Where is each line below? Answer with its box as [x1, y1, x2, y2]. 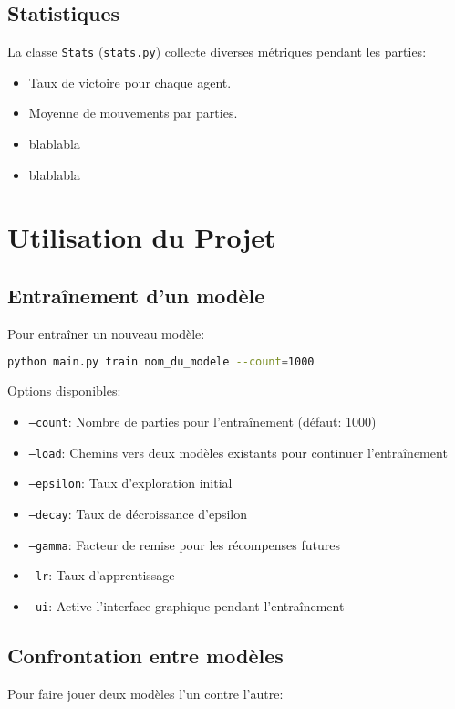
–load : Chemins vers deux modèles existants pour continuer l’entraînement [28, 442, 448, 461]
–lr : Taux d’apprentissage [28, 566, 175, 585]
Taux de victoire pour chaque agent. [28, 72, 232, 91]
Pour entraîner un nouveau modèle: [7, 323, 205, 343]
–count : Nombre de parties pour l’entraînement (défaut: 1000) [28, 411, 377, 430]
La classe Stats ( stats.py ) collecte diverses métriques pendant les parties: [7, 42, 427, 61]
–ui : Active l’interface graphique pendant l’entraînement [28, 596, 345, 615]
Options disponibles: [7, 381, 121, 400]
